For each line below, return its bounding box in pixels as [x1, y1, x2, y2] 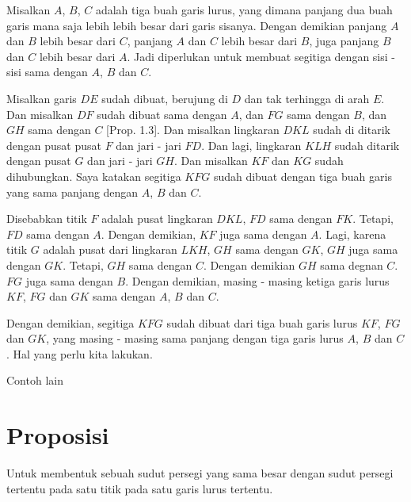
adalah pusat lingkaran [101, 210, 213, 227]
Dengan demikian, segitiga [6, 314, 135, 331]
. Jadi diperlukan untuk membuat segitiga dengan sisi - [127, 48, 395, 64]
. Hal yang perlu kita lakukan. [6, 345, 153, 362]
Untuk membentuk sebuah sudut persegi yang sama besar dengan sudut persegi [6, 465, 394, 481]
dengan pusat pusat [6, 136, 101, 153]
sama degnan [320, 256, 383, 273]
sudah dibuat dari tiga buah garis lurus [166, 314, 358, 331]
